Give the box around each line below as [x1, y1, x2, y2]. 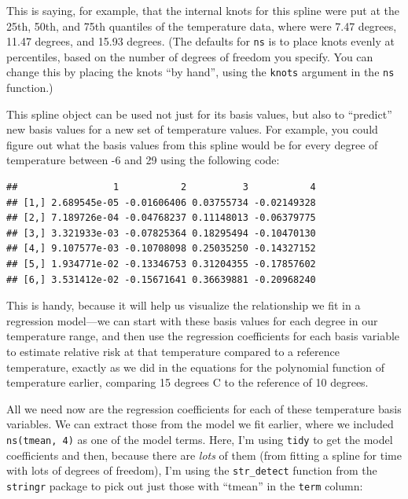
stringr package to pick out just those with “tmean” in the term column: [6, 477, 363, 493]
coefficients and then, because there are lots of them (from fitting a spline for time [6, 446, 402, 463]
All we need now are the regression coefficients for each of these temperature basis [6, 400, 402, 416]
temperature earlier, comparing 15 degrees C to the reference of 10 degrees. [6, 374, 369, 391]
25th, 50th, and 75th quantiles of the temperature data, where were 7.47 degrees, [6, 17, 397, 34]
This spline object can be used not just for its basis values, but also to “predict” [6, 105, 392, 122]
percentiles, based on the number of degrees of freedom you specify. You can [6, 48, 373, 64]
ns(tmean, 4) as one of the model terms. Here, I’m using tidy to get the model [6, 431, 393, 447]
